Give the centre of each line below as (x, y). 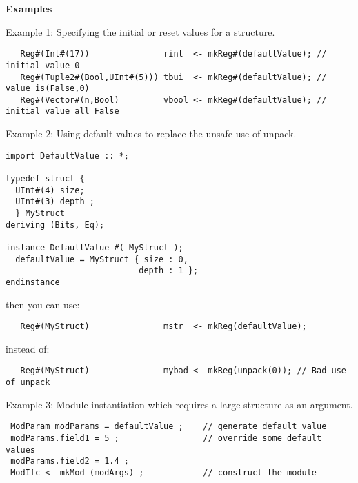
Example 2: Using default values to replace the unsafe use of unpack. (151, 134)
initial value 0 (43, 65)
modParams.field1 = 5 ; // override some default (166, 438)
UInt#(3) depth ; (55, 202)
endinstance (33, 282)
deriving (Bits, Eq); (55, 225)
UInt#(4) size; (50, 190)
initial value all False (62, 111)
